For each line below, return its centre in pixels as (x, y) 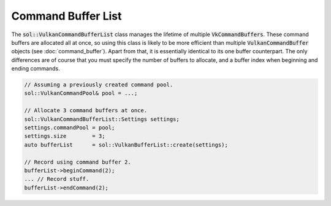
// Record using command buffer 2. (78, 162)
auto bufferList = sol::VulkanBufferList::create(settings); (126, 145)
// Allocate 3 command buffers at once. (86, 111)
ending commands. (36, 69)
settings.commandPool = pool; (70, 128)
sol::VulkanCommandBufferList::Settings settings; (102, 119)
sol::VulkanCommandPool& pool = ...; (81, 93)
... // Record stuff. (57, 179)
